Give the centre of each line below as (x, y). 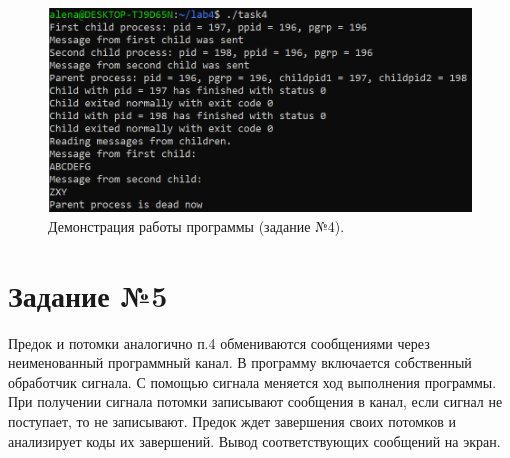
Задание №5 (88, 294)
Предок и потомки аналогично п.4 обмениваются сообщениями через (219, 342)
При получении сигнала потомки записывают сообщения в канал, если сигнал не (255, 401)
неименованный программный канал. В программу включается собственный (240, 362)
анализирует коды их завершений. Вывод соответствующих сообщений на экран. (254, 440)
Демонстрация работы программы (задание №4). (196, 225)
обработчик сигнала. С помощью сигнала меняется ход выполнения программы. (252, 381)
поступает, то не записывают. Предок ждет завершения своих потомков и (232, 420)
